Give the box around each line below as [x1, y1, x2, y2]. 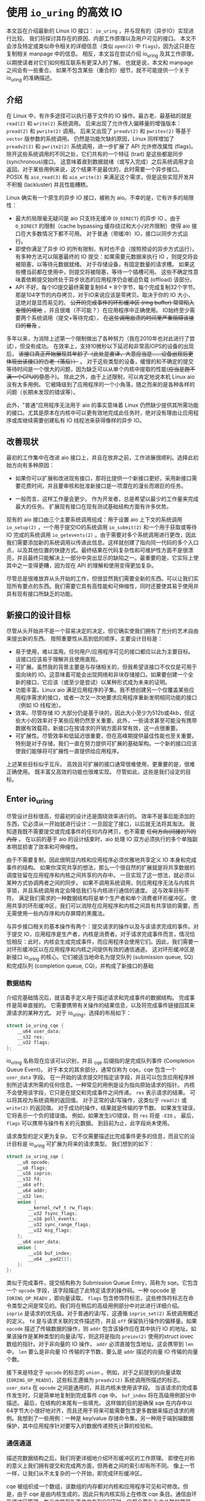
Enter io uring [6, 794, 54, 806]
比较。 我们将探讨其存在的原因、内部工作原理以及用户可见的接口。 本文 [11, 34, 191, 42]
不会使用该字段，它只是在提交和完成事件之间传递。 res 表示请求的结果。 [6, 1089, 189, 1096]
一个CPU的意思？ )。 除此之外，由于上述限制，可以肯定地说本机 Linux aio [11, 373, 195, 380]
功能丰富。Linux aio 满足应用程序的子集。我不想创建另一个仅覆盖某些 [15, 686, 189, 693]
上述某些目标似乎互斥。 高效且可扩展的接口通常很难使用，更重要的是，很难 [6, 760, 195, 767]
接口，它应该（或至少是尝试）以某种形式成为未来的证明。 [26, 678, 171, 686]
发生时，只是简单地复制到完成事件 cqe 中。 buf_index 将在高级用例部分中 [11, 1391, 196, 1399]
